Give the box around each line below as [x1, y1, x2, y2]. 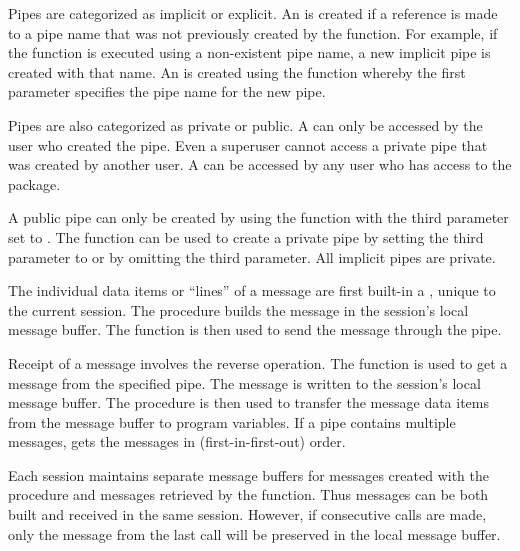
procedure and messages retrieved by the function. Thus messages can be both [8, 484, 489, 505]
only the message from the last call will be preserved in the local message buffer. [8, 523, 501, 544]
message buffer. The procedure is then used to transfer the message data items [8, 392, 490, 413]
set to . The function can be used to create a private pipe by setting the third [8, 226, 484, 247]
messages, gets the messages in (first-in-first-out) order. [8, 431, 346, 452]
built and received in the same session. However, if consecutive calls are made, [8, 504, 487, 525]
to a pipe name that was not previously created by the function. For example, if [8, 22, 498, 43]
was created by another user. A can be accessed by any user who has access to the [8, 154, 512, 175]
